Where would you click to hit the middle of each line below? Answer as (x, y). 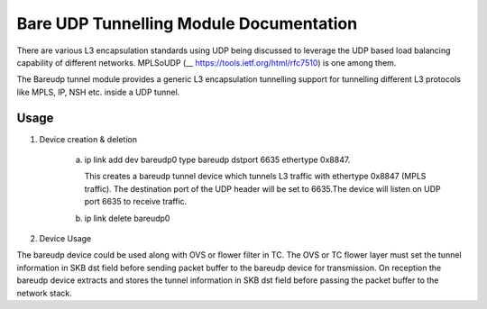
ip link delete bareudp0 (127, 218)
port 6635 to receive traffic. (136, 202)
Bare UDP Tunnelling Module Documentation (187, 23)
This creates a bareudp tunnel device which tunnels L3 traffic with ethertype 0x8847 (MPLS (255, 177)
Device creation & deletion (88, 139)
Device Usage (65, 238)
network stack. (44, 293)
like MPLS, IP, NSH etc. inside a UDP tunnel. (98, 92)
